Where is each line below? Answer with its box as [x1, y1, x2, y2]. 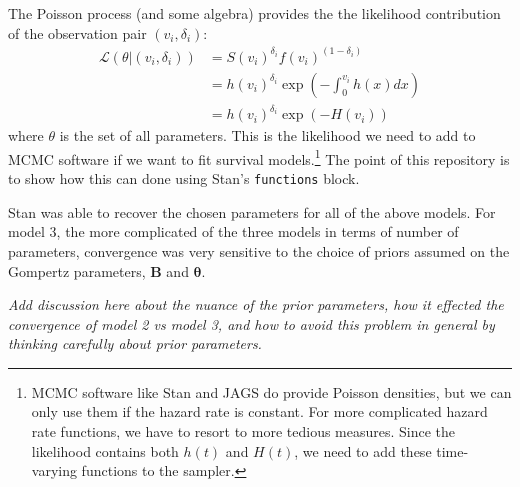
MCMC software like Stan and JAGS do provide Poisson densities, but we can [31, 381, 512, 402]
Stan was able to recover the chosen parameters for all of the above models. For [8, 201, 496, 222]
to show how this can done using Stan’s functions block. [8, 168, 360, 189]
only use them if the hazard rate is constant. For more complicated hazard [31, 401, 488, 422]
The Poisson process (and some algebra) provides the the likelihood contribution [8, 3, 501, 23]
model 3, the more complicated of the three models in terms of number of [8, 221, 459, 242]
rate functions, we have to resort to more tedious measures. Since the [31, 421, 456, 442]
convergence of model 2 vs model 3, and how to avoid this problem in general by [8, 313, 495, 334]
